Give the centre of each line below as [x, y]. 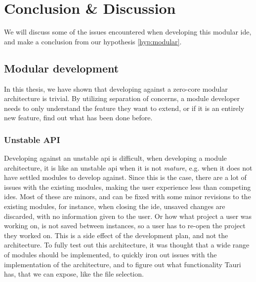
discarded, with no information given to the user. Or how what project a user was [128, 216]
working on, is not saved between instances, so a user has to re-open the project [125, 226]
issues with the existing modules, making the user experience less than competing [128, 187]
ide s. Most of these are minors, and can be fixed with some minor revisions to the [128, 196]
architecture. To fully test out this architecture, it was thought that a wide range [127, 245]
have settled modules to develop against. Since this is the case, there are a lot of [125, 177]
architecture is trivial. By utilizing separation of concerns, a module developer [122, 98]
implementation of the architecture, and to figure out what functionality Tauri [123, 264]
